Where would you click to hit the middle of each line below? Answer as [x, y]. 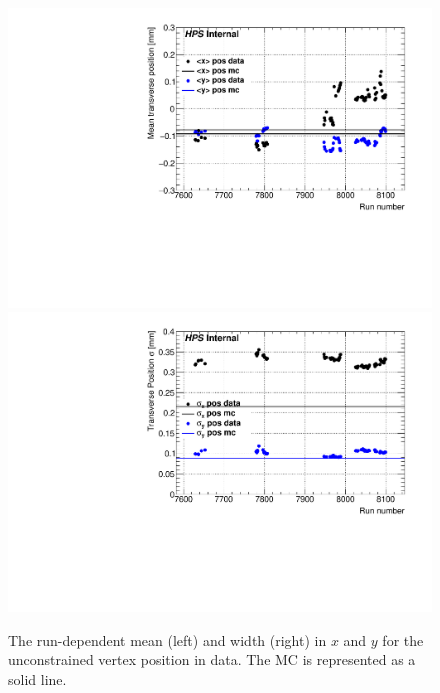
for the [403, 639]
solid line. [37, 678]
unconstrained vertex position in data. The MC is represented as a [212, 659]
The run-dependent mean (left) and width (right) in [167, 639]
